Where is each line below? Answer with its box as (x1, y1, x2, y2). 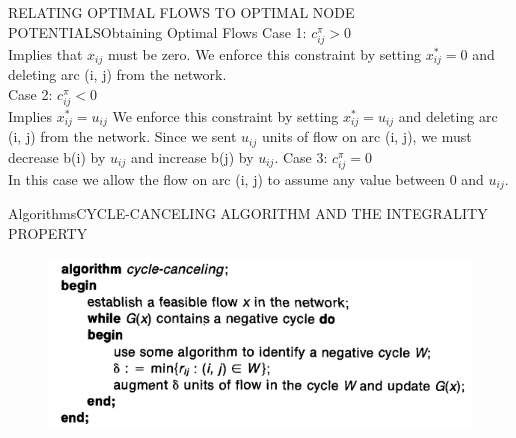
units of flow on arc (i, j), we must (261, 126, 472, 147)
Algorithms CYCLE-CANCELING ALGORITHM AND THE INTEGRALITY (8, 203, 488, 224)
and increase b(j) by (130, 146, 254, 167)
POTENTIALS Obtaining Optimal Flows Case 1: (8, 21, 307, 42)
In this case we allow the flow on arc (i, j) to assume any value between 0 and (8, 169, 484, 190)
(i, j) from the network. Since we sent (8, 126, 237, 147)
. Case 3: (274, 146, 328, 167)
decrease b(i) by (8, 146, 106, 167)
